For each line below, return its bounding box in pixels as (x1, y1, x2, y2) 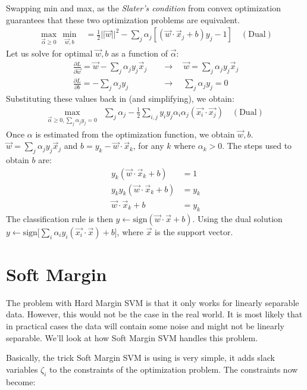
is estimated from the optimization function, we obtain (35, 127, 235, 140)
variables (6, 363, 38, 375)
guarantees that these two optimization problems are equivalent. (6, 13, 240, 26)
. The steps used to (222, 139, 292, 152)
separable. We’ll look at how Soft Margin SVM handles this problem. (6, 331, 258, 344)
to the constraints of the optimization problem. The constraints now (49, 363, 298, 375)
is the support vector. (155, 225, 233, 238)
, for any (133, 139, 164, 152)
